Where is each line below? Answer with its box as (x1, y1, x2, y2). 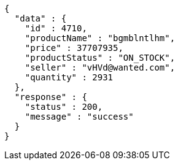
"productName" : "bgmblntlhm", (25, 33, 176, 43)
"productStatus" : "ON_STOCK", (25, 53, 176, 63)
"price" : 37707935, (25, 43, 123, 53)
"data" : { (14, 13, 67, 23)
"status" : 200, (25, 102, 103, 112)
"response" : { (14, 92, 87, 102)
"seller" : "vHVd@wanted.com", (25, 63, 176, 72)
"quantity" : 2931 (25, 72, 114, 82)
